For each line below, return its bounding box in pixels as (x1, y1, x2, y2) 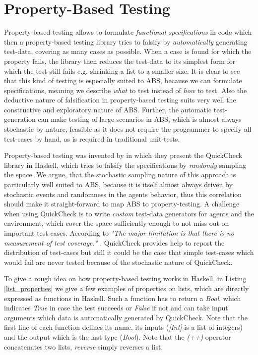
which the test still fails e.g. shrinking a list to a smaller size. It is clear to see (4, 65, 240, 76)
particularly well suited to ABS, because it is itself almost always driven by (4, 179, 233, 190)
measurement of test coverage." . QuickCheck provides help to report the (4, 237, 225, 248)
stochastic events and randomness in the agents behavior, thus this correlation (4, 189, 242, 199)
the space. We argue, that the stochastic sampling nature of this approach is (4, 169, 236, 180)
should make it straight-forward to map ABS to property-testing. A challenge (4, 199, 240, 209)
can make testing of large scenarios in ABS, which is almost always (38, 114, 242, 124)
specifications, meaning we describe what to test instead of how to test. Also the (4, 85, 247, 95)
